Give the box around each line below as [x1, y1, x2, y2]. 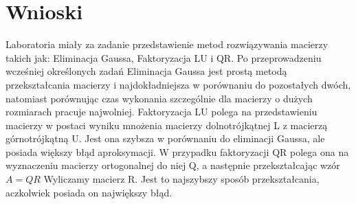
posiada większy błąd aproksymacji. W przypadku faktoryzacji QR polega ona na [5, 144, 349, 159]
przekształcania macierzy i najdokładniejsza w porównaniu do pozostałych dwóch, [5, 77, 351, 91]
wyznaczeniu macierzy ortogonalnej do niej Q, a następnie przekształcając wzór [5, 158, 340, 172]
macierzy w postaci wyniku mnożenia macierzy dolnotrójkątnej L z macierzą [5, 117, 328, 132]
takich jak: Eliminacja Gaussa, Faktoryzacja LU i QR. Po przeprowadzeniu [5, 50, 322, 65]
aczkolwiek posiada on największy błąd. [5, 185, 173, 199]
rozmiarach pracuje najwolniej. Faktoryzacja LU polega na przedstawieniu [5, 104, 318, 119]
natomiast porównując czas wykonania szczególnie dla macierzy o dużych [5, 91, 313, 105]
